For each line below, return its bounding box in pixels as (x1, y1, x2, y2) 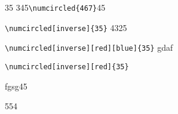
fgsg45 (5, 79, 27, 92)
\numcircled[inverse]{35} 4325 (5, 21, 127, 33)
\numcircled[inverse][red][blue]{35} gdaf (5, 41, 173, 54)
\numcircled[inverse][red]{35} (5, 62, 129, 71)
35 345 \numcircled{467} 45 (5, 1, 106, 13)
